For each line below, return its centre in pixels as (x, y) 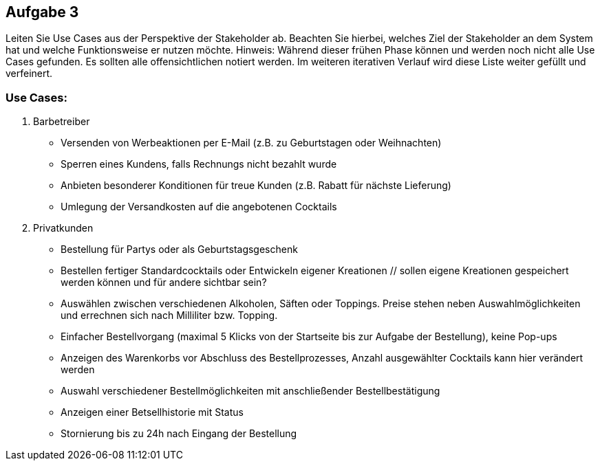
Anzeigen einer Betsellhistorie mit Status (152, 412)
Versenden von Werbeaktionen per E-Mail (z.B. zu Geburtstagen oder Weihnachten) (251, 143)
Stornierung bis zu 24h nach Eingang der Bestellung (179, 434)
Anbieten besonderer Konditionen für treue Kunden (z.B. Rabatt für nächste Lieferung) (256, 186)
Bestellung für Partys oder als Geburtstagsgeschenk (179, 249)
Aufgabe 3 (42, 12)
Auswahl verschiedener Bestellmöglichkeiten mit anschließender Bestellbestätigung (250, 391)
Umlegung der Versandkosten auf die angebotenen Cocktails (199, 207)
